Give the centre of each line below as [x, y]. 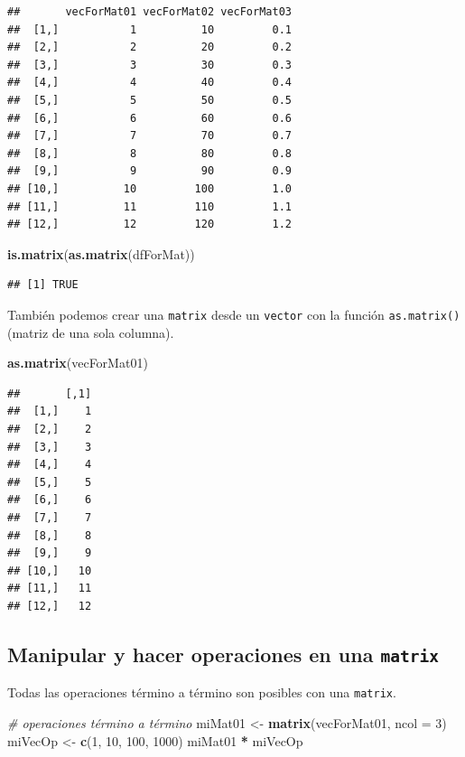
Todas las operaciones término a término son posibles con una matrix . [202, 692]
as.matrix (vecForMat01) [78, 363]
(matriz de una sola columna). [91, 332]
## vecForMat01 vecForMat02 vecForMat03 [149, 12]
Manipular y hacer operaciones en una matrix [223, 654]
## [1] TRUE [43, 285]
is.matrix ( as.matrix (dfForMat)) [101, 253]
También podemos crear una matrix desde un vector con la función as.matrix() [234, 314]
